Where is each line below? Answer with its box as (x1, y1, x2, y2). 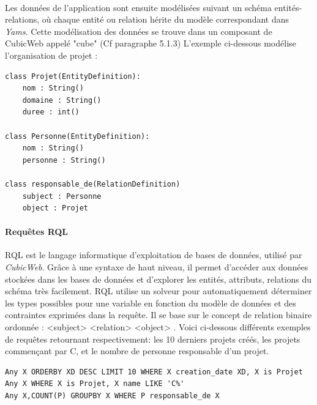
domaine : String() (22, 95, 102, 105)
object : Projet (22, 204, 89, 213)
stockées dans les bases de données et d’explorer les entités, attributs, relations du (5, 272, 312, 285)
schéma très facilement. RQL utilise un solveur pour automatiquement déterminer (5, 284, 312, 297)
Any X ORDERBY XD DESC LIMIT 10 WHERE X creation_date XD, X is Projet (5, 367, 303, 376)
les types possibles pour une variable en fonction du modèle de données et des (5, 296, 296, 309)
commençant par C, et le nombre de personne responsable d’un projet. (5, 344, 269, 357)
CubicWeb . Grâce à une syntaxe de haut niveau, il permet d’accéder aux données (5, 261, 308, 273)
